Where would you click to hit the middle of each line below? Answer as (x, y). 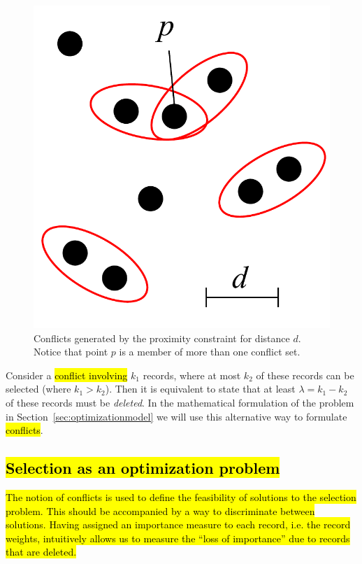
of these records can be (305, 375)
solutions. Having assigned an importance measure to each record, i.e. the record (178, 524)
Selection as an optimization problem (143, 468)
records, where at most (192, 375)
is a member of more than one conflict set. (210, 352)
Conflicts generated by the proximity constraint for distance (162, 338)
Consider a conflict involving (67, 375)
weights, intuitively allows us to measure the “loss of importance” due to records (178, 538)
